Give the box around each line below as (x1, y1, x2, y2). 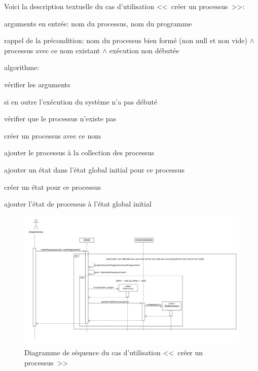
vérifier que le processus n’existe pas (4, 113, 116, 124)
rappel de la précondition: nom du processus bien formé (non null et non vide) (4, 35, 247, 46)
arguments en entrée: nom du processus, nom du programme (4, 18, 192, 28)
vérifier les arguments (4, 79, 70, 89)
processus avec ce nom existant (4, 45, 100, 55)
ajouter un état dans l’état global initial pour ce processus (4, 164, 185, 175)
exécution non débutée (109, 45, 179, 55)
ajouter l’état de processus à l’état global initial (4, 198, 152, 209)
